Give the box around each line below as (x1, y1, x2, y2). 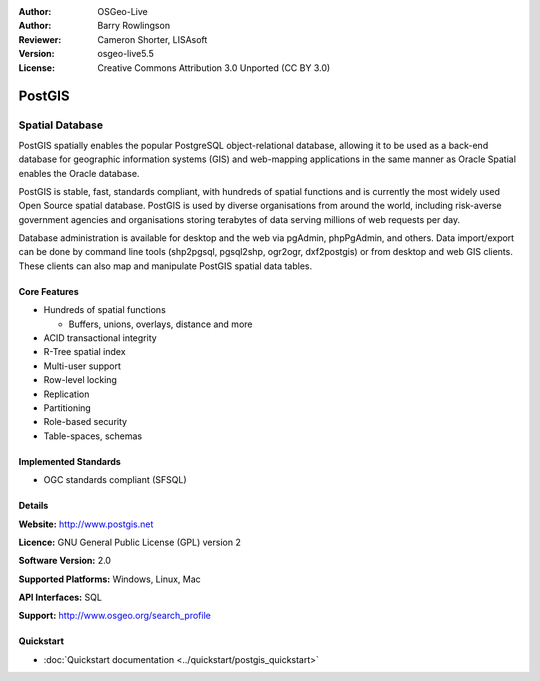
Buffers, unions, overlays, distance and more (68, 318, 253, 330)
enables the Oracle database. (18, 167, 140, 179)
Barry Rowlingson (97, 20, 170, 32)
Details (18, 500, 49, 512)
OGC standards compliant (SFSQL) (43, 474, 187, 486)
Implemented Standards (18, 455, 122, 467)
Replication (43, 388, 90, 400)
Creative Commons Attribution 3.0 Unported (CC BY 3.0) (97, 61, 331, 74)
